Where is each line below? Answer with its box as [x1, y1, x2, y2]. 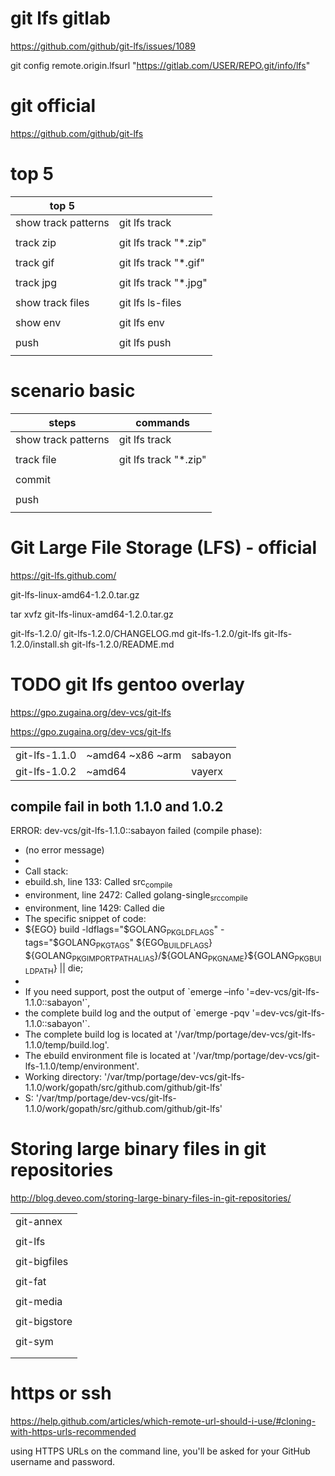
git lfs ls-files [118, 295, 182, 309]
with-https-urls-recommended [10, 1426, 137, 1438]
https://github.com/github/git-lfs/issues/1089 [10, 40, 197, 52]
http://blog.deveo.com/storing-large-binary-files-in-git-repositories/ [10, 1192, 292, 1204]
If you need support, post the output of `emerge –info [24, 986, 245, 998]
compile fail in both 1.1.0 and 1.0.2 [10, 798, 224, 816]
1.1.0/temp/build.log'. [24, 1039, 110, 1051]
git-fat [15, 1275, 47, 1289]
